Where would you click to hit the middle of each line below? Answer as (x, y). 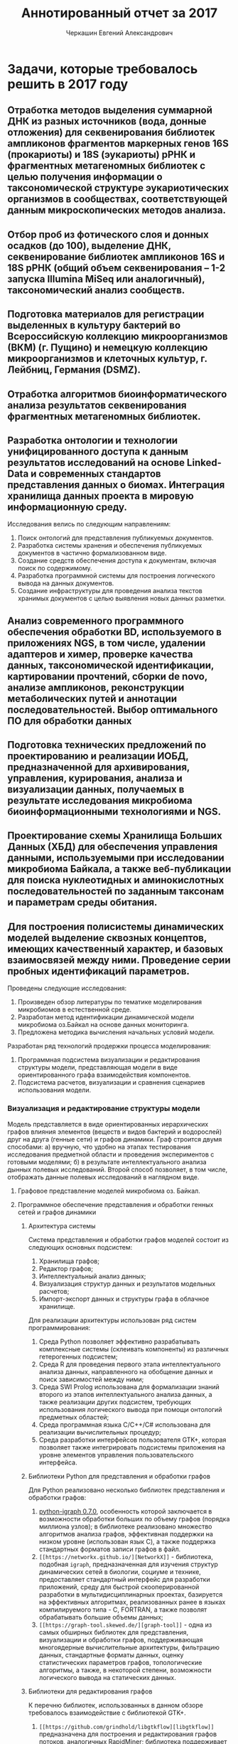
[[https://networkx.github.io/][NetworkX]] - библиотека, (126, 1556)
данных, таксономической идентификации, (111, 665)
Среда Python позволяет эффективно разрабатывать (119, 1341)
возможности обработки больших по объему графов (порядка (134, 1519)
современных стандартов (100, 473)
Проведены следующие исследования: (67, 988)
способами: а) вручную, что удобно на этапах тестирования (99, 1147)
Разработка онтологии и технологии (93, 440)
